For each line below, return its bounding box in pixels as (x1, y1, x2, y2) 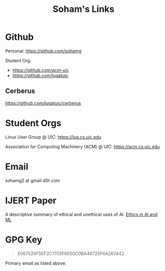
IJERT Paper (5, 195, 57, 206)
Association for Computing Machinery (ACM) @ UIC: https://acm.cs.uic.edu (5, 143, 160, 150)
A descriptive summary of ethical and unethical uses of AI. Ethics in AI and (5, 211, 158, 217)
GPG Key (5, 234, 42, 245)
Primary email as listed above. (5, 260, 67, 266)
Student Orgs (5, 117, 62, 129)
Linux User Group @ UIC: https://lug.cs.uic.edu (5, 134, 102, 140)
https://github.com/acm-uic (12, 67, 69, 73)
